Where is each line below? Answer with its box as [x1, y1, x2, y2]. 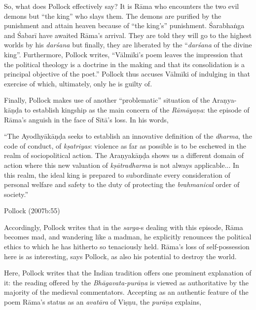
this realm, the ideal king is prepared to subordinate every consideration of [4, 169, 230, 180]
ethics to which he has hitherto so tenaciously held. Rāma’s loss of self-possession [4, 241, 250, 252]
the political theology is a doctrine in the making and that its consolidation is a [4, 59, 245, 69]
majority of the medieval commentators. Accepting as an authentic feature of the [4, 287, 249, 297]
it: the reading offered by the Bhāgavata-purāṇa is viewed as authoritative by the [4, 277, 249, 287]
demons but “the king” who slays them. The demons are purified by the [4, 10, 221, 21]
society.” [4, 189, 29, 199]
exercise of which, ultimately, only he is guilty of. [4, 78, 152, 88]
